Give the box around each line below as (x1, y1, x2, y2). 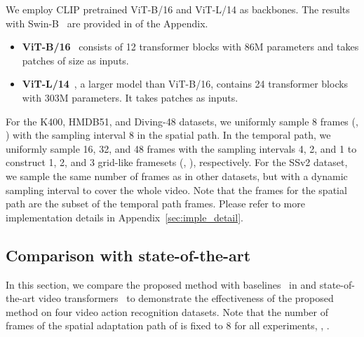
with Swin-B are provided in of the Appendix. (6, 15, 208, 30)
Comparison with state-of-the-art (6, 244, 251, 266)
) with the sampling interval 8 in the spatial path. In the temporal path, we (6, 128, 331, 142)
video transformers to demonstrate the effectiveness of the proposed (38, 291, 334, 305)
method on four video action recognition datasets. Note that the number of (6, 304, 328, 319)
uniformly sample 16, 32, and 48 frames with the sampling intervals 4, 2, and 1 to (6, 141, 357, 156)
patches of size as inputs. (22, 53, 129, 67)
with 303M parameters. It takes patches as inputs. (22, 90, 238, 104)
